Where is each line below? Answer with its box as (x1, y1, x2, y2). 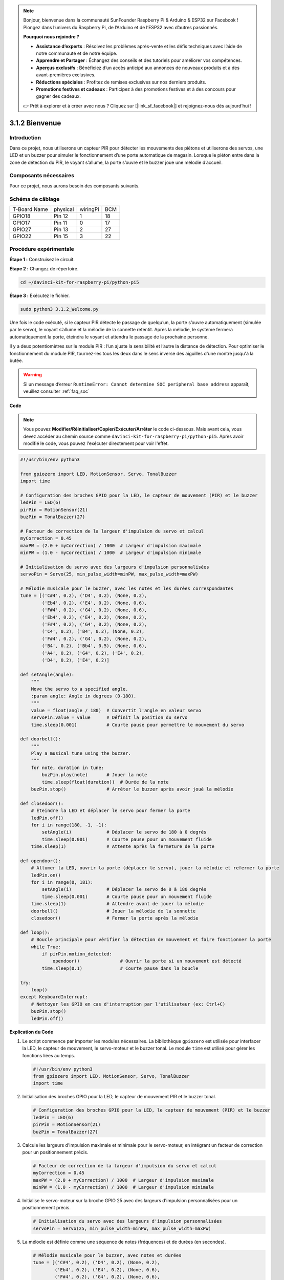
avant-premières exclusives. (36, 72, 96, 78)
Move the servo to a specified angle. (31, 686, 128, 692)
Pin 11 (54, 219, 68, 226)
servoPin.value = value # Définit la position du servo (31, 715, 188, 720)
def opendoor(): (20, 858, 61, 864)
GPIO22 (12, 232, 32, 240)
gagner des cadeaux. (36, 93, 81, 99)
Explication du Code (9, 1029, 54, 1035)
